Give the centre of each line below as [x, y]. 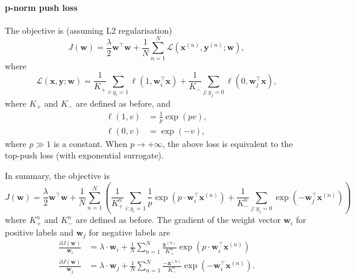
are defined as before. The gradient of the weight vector [178, 220]
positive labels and [39, 232]
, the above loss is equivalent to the [228, 143]
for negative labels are [130, 232]
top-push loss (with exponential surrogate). [84, 155]
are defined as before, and [123, 103]
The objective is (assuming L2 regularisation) [89, 30]
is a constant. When [90, 143]
